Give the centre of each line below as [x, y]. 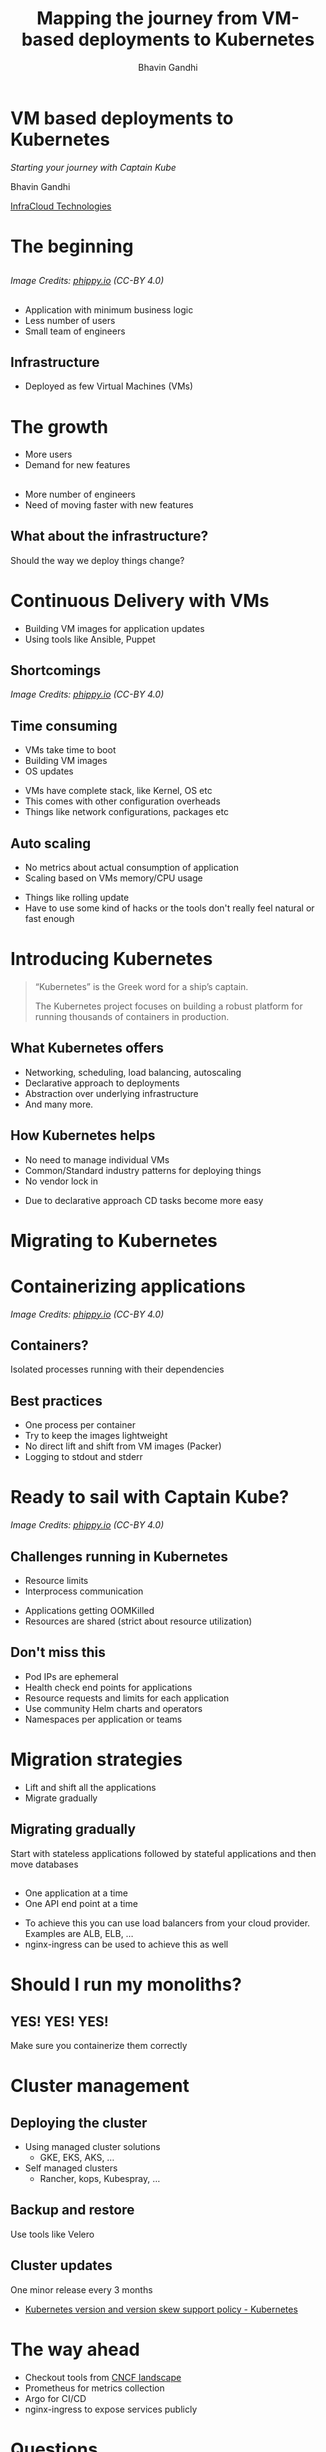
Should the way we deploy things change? [97, 560]
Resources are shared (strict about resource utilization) [138, 1621]
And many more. [59, 1104]
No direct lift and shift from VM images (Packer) [123, 1446]
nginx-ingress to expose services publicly [111, 2409]
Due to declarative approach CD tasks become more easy [144, 1200]
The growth [59, 426]
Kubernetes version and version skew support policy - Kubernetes [161, 2309]
